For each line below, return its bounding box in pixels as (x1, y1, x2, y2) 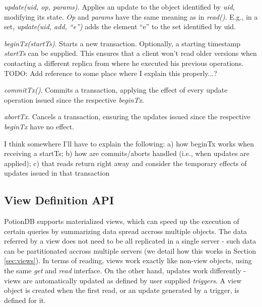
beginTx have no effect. (4, 121, 75, 131)
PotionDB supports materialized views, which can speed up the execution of (4, 216, 239, 226)
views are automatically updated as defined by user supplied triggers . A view (4, 275, 242, 285)
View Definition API (4, 192, 114, 208)
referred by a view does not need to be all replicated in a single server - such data (4, 236, 256, 246)
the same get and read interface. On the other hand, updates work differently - (4, 265, 246, 276)
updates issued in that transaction (4, 168, 110, 178)
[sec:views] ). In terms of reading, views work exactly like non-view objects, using (4, 255, 252, 266)
